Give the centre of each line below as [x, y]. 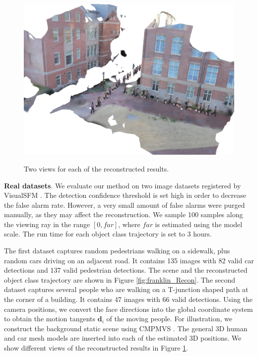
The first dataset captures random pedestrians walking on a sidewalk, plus [117, 251]
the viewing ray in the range [47, 224]
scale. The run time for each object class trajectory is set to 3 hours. [108, 234]
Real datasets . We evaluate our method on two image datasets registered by [123, 185]
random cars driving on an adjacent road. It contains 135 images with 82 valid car [129, 260]
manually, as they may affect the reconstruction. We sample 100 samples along [124, 214]
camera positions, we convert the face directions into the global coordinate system [129, 309]
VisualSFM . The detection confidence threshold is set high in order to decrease [125, 195]
